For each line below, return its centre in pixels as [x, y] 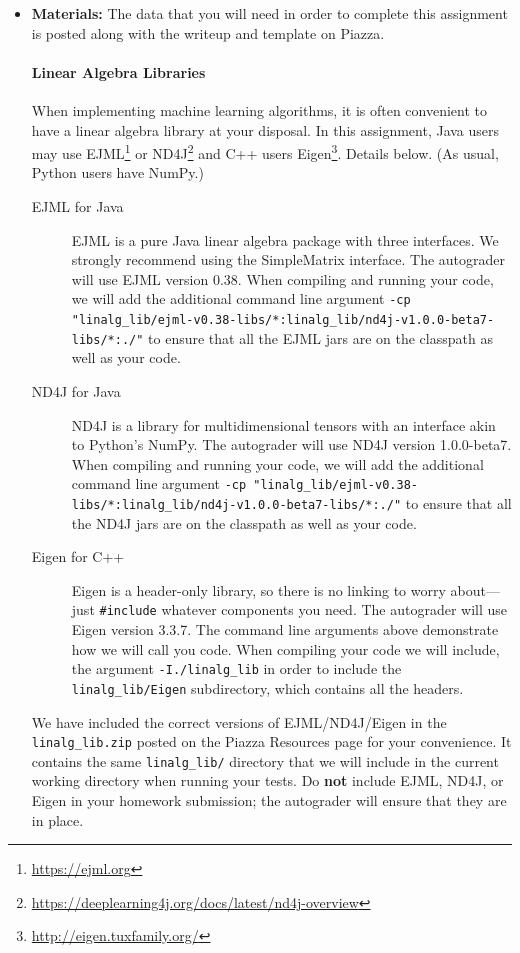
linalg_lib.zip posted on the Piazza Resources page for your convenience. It [271, 741]
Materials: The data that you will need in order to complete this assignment [269, 13]
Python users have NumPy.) [117, 172]
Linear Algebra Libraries [118, 71]
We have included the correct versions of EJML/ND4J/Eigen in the [239, 721]
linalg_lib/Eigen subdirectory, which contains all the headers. [267, 687]
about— [475, 589]
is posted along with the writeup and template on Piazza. [208, 32]
